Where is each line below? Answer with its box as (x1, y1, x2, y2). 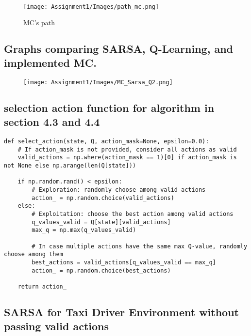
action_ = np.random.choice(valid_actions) (32, 194, 174, 201)
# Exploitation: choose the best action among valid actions (32, 211, 234, 217)
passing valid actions (4, 319, 109, 334)
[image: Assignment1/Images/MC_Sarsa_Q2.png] (23, 78, 173, 86)
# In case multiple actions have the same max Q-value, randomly (32, 243, 248, 250)
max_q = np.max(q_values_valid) (32, 227, 136, 234)
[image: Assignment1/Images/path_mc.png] (23, 3, 159, 10)
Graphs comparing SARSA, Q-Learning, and (4, 41, 233, 56)
